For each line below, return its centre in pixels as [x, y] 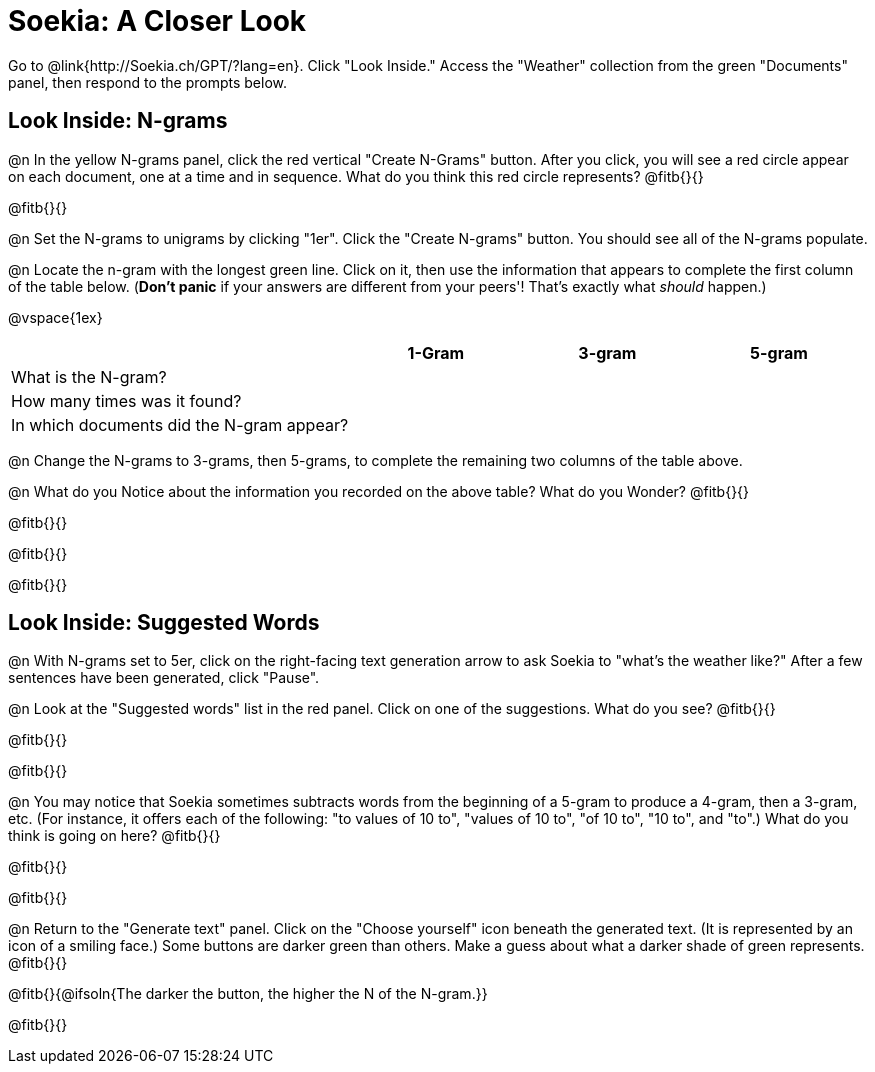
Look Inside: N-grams [118, 121]
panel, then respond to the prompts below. [148, 82]
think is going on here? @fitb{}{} [114, 836]
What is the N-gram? [89, 376]
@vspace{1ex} [55, 317]
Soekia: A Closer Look [157, 21]
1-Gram [436, 352]
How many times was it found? [126, 400]
